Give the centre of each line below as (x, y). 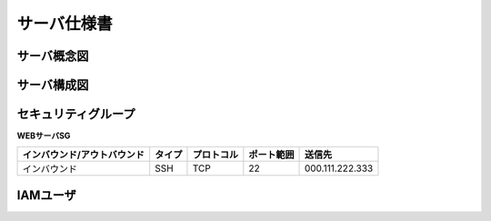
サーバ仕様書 (65, 24)
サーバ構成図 (53, 85)
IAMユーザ (46, 195)
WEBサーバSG (44, 136)
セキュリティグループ (76, 114)
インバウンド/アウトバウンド (83, 155)
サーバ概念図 (53, 56)
